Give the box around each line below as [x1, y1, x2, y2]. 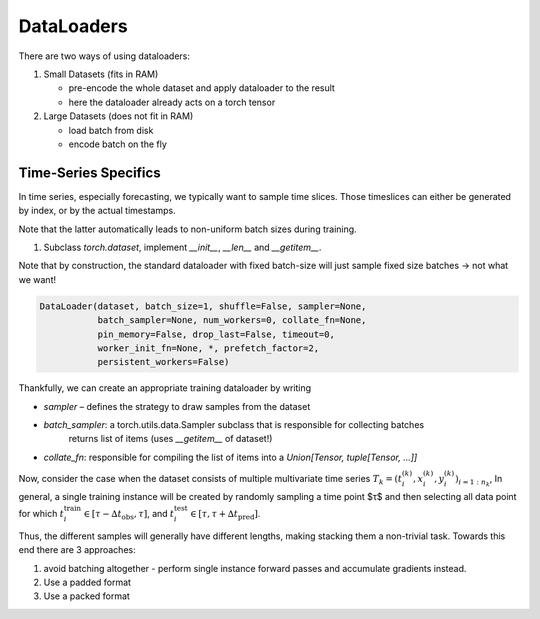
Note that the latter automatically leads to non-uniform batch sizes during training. [18, 223, 357, 235]
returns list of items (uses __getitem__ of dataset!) [68, 433, 273, 445]
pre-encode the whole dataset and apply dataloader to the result [68, 82, 335, 94]
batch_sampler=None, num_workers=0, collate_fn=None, [97, 315, 367, 326]
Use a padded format [43, 576, 132, 588]
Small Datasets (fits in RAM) [43, 68, 159, 80]
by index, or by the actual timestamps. [18, 205, 176, 217]
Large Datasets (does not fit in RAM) [43, 110, 194, 122]
